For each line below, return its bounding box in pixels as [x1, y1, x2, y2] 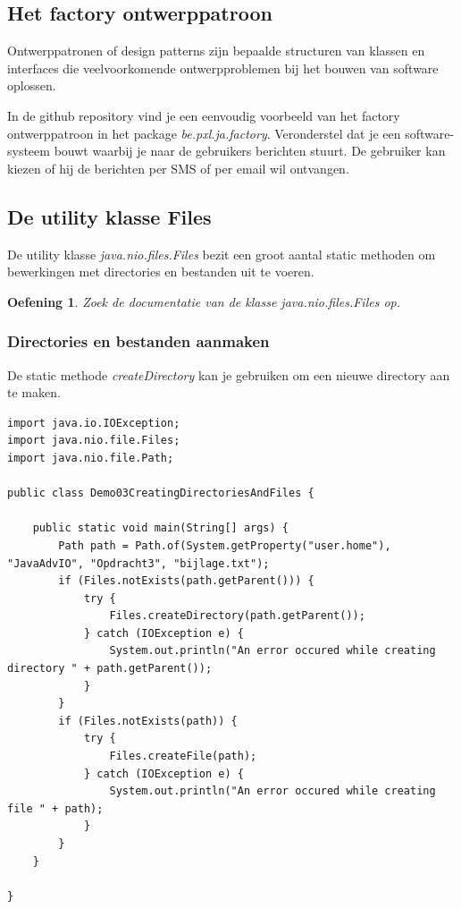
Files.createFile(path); [109, 750, 257, 763]
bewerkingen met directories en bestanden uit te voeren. [7, 262, 314, 281]
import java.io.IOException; [7, 416, 180, 429]
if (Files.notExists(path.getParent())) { [58, 574, 314, 588]
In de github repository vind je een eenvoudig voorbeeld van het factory [7, 106, 400, 124]
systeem [7, 141, 50, 160]
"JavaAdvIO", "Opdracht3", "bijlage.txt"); [7, 556, 270, 570]
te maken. [7, 383, 61, 402]
